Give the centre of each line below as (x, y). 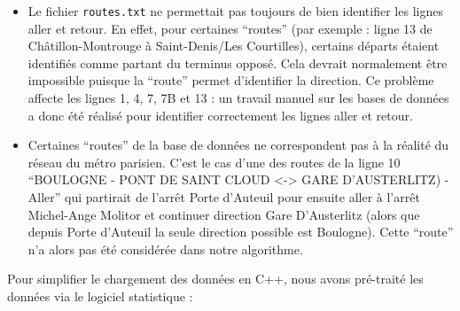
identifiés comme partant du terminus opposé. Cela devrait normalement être (238, 62)
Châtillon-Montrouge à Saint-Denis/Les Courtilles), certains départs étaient (234, 46)
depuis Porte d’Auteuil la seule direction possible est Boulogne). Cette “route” (241, 232)
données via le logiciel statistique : (100, 295)
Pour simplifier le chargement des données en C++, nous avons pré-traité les (215, 279)
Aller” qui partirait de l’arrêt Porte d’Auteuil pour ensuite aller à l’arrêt (224, 197)
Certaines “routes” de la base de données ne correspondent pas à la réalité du (238, 145)
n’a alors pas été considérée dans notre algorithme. (165, 249)
